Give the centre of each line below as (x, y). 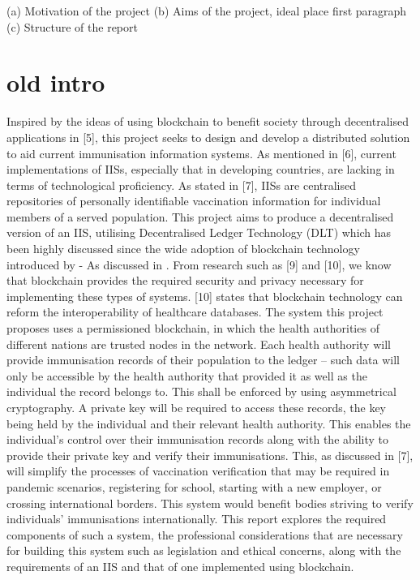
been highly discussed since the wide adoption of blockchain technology (183, 249)
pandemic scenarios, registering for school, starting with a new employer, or (194, 486)
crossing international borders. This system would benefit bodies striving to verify (210, 503)
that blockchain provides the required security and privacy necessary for (185, 280)
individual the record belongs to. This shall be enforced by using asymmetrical (201, 391)
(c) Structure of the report (72, 26)
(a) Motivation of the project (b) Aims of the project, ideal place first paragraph (207, 11)
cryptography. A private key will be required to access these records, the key (196, 407)
